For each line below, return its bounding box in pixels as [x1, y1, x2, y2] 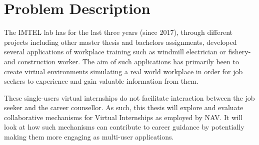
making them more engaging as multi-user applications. [4, 132, 174, 142]
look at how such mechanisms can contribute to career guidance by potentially [4, 122, 244, 132]
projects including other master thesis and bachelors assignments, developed [4, 36, 237, 47]
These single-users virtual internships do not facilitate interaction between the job [4, 92, 255, 103]
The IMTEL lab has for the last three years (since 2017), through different [4, 27, 233, 37]
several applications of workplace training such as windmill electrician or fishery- [4, 46, 251, 57]
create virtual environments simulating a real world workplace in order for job [4, 66, 243, 76]
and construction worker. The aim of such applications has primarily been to [4, 56, 239, 66]
